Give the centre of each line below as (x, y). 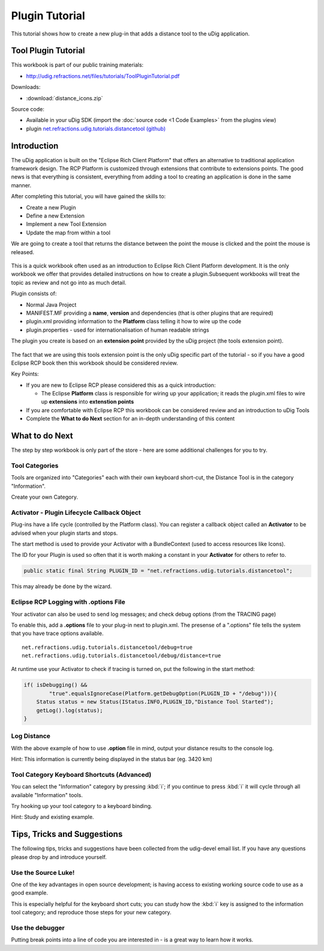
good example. (29, 893)
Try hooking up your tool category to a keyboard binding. (82, 806)
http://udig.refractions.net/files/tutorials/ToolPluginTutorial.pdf (103, 76)
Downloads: (26, 87)
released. (22, 252)
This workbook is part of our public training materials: (77, 65)
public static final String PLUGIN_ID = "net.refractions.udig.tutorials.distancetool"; (158, 571)
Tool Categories (35, 466)
